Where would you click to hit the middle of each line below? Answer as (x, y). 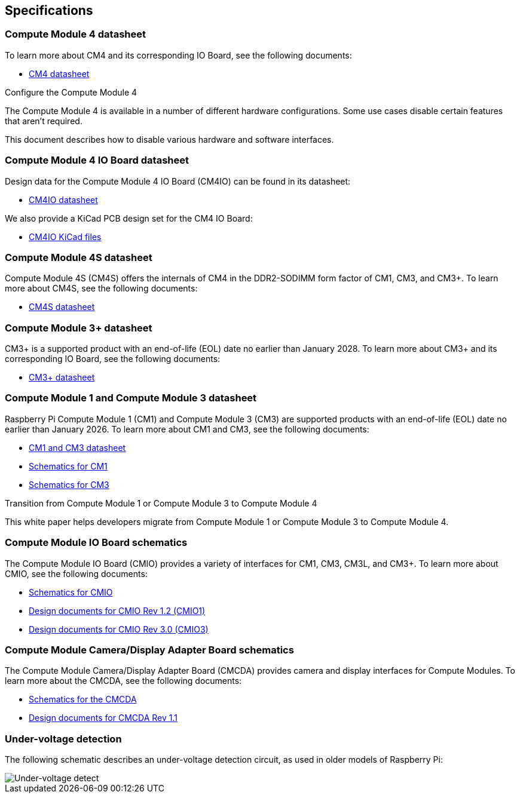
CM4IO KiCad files (65, 237)
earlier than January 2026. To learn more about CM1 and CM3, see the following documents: (187, 429)
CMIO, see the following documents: (76, 573)
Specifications (49, 10)
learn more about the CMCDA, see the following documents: (123, 681)
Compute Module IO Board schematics (96, 543)
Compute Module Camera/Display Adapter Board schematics (149, 650)
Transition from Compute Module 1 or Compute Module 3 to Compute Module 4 (161, 503)
